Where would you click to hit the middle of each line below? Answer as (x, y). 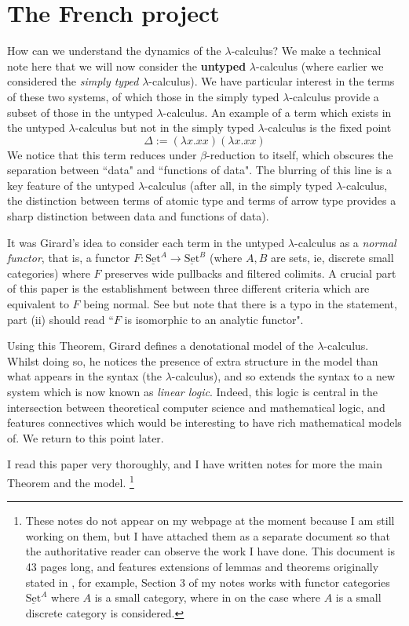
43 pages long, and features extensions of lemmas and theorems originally (202, 566)
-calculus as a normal (345, 242)
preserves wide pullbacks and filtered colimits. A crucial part (250, 273)
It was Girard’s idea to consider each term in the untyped (146, 242)
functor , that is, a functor (69, 258)
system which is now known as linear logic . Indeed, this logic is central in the (193, 391)
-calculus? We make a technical (306, 51)
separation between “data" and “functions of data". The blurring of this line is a (200, 170)
